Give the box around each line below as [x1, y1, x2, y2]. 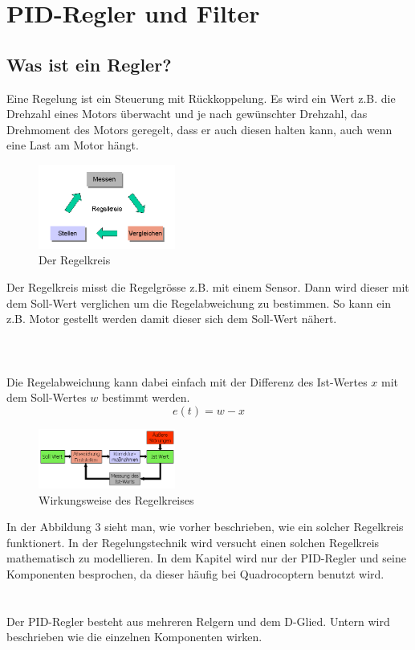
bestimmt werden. [102, 389, 190, 406]
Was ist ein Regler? [6, 51, 172, 76]
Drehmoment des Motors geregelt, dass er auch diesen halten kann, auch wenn [6, 121, 393, 137]
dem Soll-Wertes [6, 389, 87, 406]
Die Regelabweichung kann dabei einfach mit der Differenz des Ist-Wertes [6, 373, 368, 390]
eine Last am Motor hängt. [6, 137, 139, 153]
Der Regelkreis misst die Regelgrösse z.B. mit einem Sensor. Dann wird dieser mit [6, 279, 409, 296]
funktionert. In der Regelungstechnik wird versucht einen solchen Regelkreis [6, 533, 380, 550]
